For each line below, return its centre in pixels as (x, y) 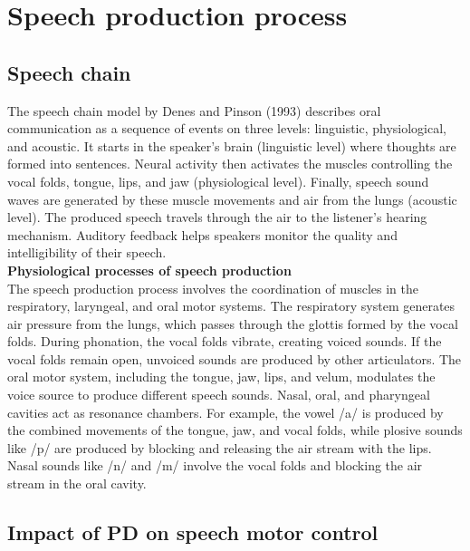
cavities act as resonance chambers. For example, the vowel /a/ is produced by (225, 412)
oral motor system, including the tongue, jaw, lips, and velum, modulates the (221, 377)
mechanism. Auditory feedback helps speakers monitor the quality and (202, 234)
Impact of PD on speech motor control (193, 532)
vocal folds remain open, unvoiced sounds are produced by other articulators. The (235, 358)
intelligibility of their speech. (87, 252)
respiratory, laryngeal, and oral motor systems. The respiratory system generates (231, 306)
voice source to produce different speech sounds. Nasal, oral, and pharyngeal (219, 395)
